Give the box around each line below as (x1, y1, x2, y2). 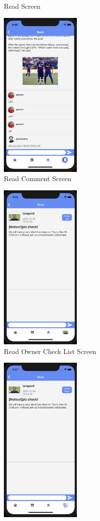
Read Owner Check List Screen (4, 346, 97, 356)
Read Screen (4, 1, 41, 11)
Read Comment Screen (4, 173, 71, 184)
